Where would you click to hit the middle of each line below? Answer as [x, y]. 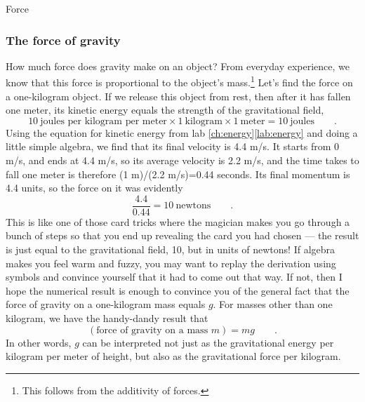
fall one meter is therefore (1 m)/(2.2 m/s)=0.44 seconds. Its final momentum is [178, 174]
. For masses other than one [273, 304]
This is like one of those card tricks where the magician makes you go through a [178, 221]
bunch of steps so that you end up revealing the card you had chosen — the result [182, 235]
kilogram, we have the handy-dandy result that [107, 318]
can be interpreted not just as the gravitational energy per [208, 342]
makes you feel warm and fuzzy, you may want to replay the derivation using [171, 263]
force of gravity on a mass [152, 330]
